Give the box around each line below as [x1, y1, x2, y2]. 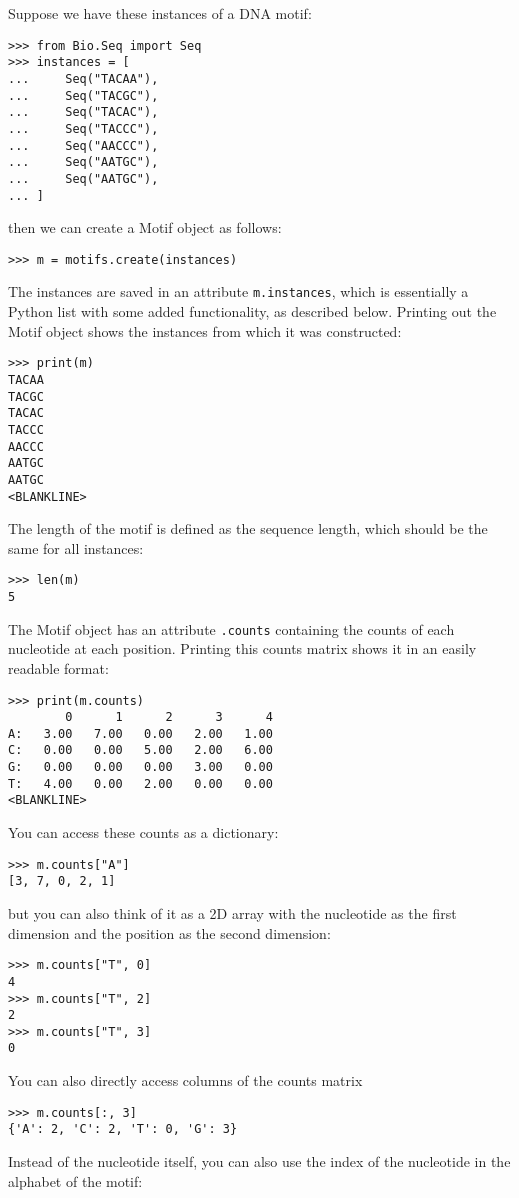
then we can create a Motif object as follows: [8, 217, 282, 238]
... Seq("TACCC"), [8, 121, 159, 136]
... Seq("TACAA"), [8, 71, 159, 86]
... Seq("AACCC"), [8, 138, 159, 153]
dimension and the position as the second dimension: [8, 922, 331, 943]
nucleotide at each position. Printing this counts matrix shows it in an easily [8, 638, 477, 659]
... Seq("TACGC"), [8, 88, 159, 103]
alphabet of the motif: [8, 1170, 143, 1191]
